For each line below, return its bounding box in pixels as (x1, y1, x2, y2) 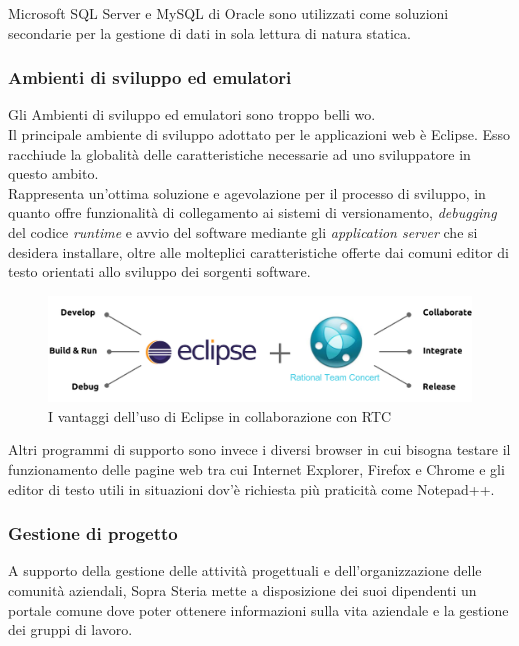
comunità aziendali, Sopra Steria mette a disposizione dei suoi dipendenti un (8, 579, 477, 600)
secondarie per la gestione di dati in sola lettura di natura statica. (8, 22, 411, 43)
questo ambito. (8, 163, 99, 184)
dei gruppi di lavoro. (8, 619, 133, 640)
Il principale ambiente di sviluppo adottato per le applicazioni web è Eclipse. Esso (8, 124, 511, 144)
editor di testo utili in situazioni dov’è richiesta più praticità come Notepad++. (8, 478, 495, 499)
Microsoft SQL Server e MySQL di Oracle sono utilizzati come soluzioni (8, 3, 449, 23)
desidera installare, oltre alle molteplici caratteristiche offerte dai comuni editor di (8, 241, 509, 262)
